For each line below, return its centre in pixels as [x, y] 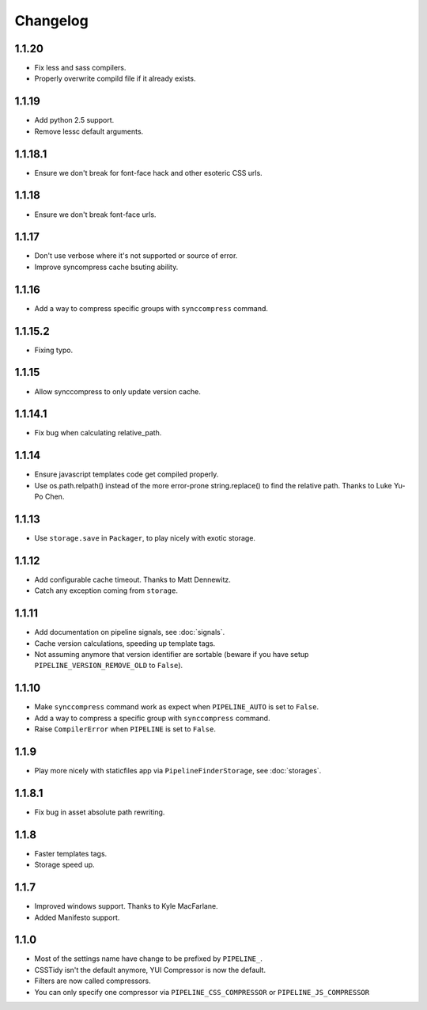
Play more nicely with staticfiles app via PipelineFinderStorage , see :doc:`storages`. [178, 771]
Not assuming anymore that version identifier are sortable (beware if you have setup [172, 655]
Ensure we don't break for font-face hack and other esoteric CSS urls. [148, 173]
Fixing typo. [54, 350]
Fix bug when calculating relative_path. [98, 433]
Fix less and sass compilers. [80, 68]
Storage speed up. [64, 865]
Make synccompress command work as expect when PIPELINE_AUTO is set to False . [177, 707]
